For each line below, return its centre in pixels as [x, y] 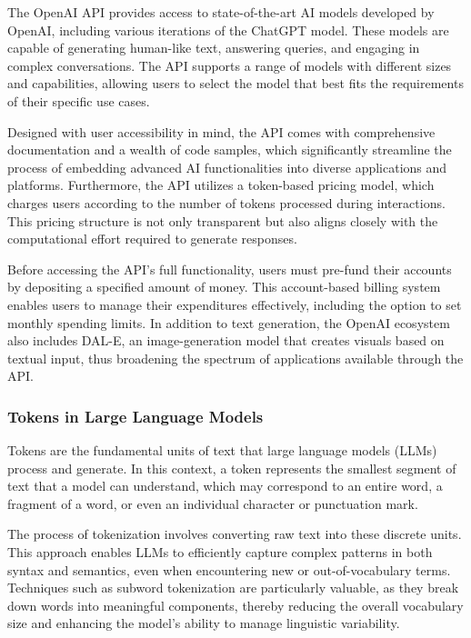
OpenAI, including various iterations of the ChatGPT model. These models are [228, 30]
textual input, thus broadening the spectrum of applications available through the [235, 358]
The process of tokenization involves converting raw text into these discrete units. [235, 534]
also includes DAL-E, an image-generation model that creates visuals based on [226, 340]
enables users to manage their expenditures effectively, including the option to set [235, 304]
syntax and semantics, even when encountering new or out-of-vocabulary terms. [229, 569]
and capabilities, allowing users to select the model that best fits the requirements [235, 83]
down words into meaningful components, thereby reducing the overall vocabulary [235, 605]
